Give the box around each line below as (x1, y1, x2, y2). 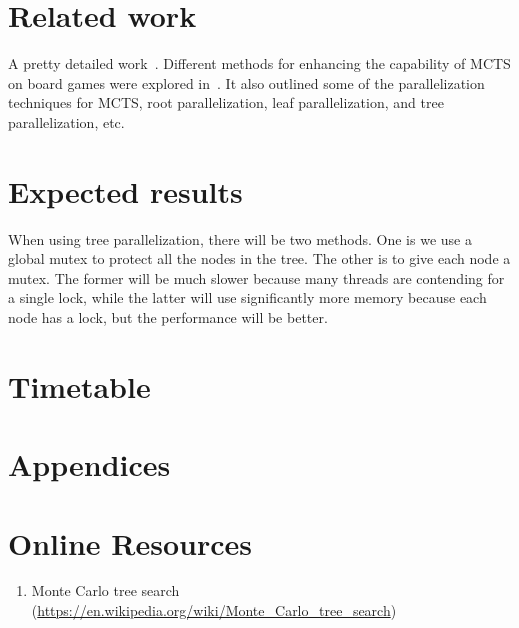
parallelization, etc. (8, 111, 125, 132)
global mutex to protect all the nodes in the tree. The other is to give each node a (8, 248, 511, 269)
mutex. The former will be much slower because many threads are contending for (8, 267, 505, 288)
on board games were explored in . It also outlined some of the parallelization (8, 72, 485, 93)
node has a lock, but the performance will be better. (8, 307, 328, 327)
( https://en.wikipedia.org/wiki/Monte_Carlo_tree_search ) (31, 600, 397, 621)
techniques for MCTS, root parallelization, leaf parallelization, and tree (8, 92, 444, 113)
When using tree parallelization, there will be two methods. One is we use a (8, 228, 472, 249)
